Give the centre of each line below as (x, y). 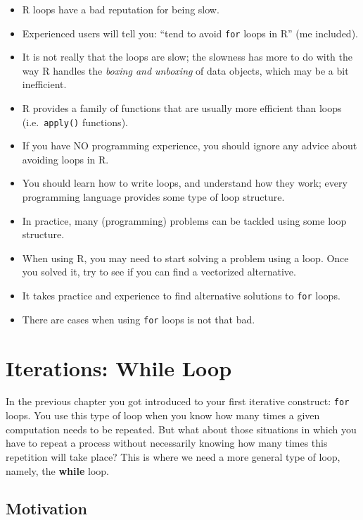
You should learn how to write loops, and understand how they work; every (185, 183)
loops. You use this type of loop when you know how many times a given (163, 415)
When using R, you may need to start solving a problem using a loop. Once (185, 258)
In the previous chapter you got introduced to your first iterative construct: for (178, 401)
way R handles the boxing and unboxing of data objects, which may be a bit (185, 70)
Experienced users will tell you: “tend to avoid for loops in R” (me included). (190, 33)
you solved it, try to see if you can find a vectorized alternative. (159, 272)
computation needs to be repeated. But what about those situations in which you (181, 429)
